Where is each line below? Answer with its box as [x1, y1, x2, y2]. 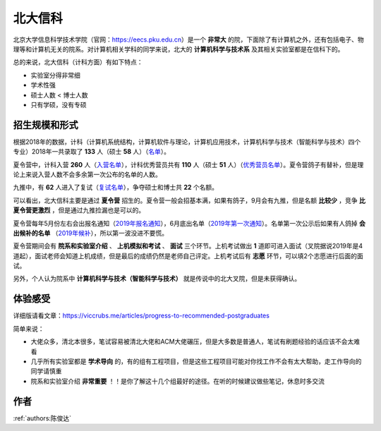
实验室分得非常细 [30, 71, 80, 79]
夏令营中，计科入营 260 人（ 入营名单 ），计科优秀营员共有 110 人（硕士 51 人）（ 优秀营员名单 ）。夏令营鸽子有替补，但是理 [13, 160, 364, 169]
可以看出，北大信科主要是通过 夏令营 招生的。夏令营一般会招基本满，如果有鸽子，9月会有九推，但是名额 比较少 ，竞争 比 [13, 196, 366, 205]
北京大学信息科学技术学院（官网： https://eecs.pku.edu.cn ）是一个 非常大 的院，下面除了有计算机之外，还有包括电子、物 [13, 35, 365, 44]
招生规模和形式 [13, 119, 78, 130]
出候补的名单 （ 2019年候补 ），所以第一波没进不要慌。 [13, 229, 169, 237]
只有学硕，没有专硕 [30, 100, 87, 109]
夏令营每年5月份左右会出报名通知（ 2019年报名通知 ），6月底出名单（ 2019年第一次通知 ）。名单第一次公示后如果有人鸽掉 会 [13, 219, 366, 227]
